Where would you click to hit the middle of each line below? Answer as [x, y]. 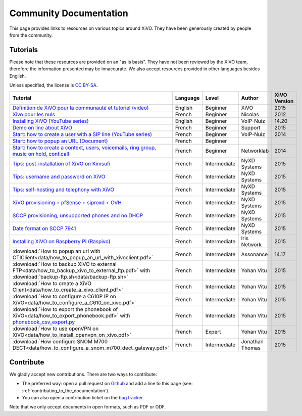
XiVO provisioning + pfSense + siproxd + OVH [67, 203]
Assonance [255, 254]
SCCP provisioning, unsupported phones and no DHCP [78, 216]
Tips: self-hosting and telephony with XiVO [63, 190]
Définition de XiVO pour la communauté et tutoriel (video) [81, 108]
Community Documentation [69, 13]
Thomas [251, 348]
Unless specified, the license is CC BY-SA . [54, 85]
